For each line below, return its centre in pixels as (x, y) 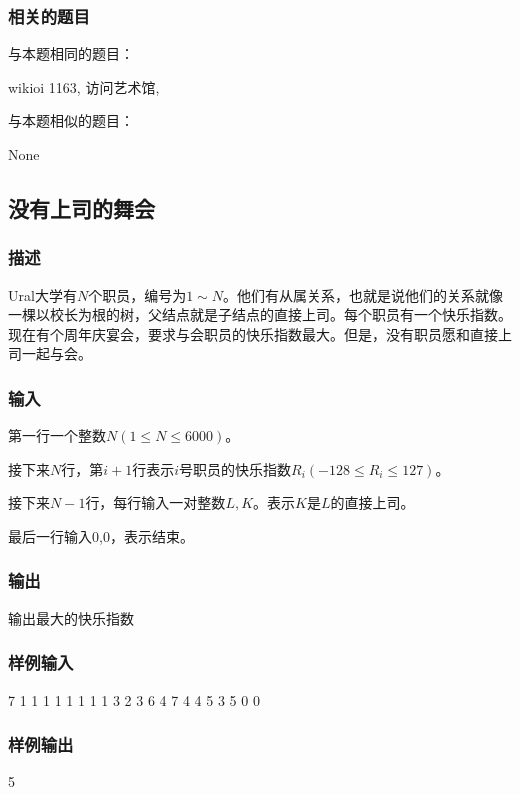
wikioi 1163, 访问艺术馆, (84, 86)
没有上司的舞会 (81, 207)
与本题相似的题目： (71, 120)
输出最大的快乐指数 (71, 617)
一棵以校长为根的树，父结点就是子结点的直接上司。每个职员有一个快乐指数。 (260, 314)
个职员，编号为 (137, 294)
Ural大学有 (42, 294)
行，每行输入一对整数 (155, 502)
